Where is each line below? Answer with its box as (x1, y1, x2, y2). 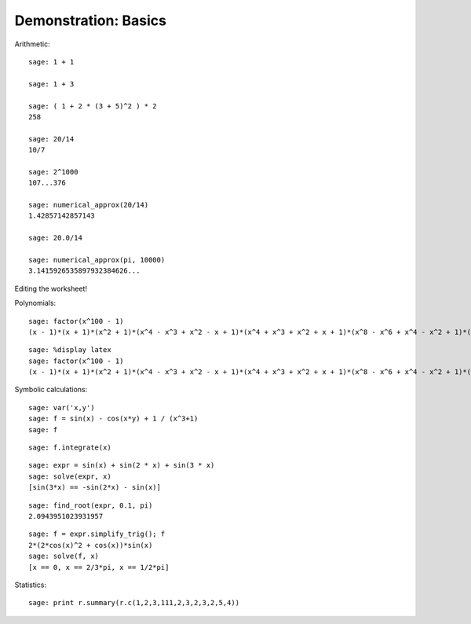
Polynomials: (14, 299, 57, 308)
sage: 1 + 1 (28, 57, 75, 66)
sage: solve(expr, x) (28, 472, 111, 481)
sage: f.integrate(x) (28, 443, 111, 452)
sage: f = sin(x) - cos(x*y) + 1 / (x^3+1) (28, 414, 199, 424)
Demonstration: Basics (14, 12, 166, 29)
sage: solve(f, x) (28, 552, 100, 561)
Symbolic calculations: (14, 385, 88, 395)
